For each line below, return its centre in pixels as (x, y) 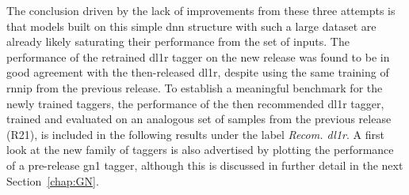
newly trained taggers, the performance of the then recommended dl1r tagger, (195, 103)
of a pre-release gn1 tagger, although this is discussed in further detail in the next (205, 165)
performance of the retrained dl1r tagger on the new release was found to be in (198, 56)
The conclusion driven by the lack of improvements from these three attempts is (201, 10)
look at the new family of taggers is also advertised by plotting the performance (200, 150)
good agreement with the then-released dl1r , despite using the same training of (198, 72)
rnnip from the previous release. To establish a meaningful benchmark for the (195, 87)
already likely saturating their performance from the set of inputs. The (178, 41)
